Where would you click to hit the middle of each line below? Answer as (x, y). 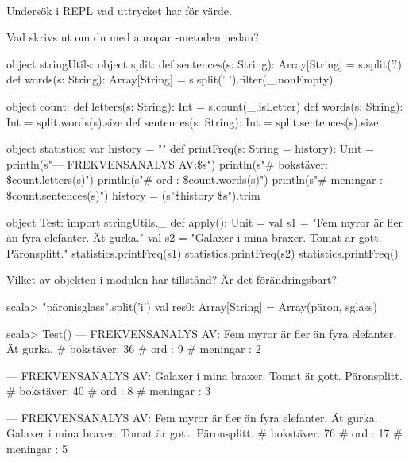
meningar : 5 (37, 449)
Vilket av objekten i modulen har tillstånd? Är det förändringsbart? (172, 280)
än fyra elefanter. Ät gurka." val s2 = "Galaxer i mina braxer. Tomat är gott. (194, 237)
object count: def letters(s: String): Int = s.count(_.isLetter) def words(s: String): (205, 105)
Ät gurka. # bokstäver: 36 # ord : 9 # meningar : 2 (134, 349)
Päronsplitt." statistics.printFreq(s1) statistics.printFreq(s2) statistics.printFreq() (203, 252)
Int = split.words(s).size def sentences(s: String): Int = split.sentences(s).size (193, 121)
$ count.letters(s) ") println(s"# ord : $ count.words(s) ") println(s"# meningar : (195, 179)
